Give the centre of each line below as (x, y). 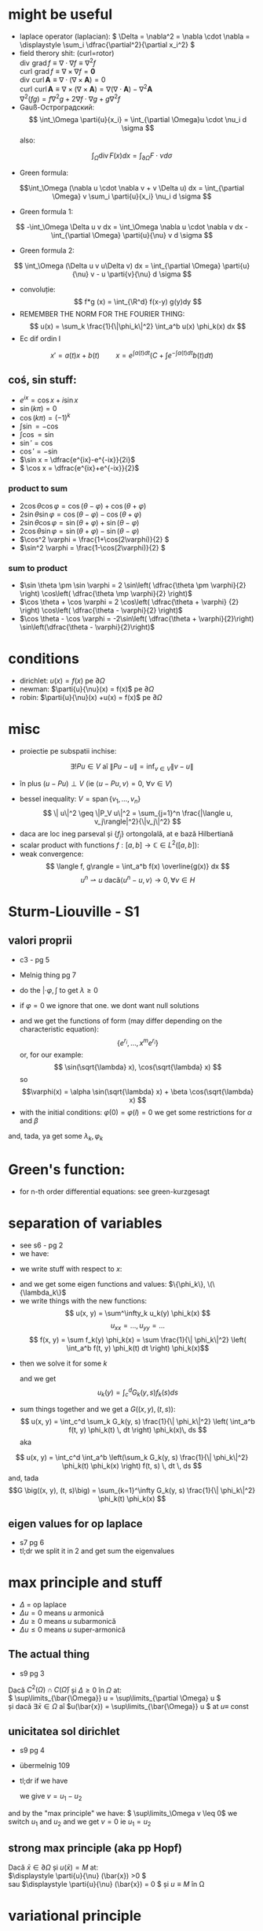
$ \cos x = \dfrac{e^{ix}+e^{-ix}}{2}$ (79, 468)
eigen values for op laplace (75, 1523)
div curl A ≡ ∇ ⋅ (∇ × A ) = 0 (62, 80)
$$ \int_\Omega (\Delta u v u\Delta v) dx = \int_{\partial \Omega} (117, 265)
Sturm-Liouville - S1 (74, 912)
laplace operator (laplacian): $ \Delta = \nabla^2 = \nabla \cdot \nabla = (135, 36)
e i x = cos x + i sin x (49, 399)
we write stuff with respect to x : (71, 1269)
